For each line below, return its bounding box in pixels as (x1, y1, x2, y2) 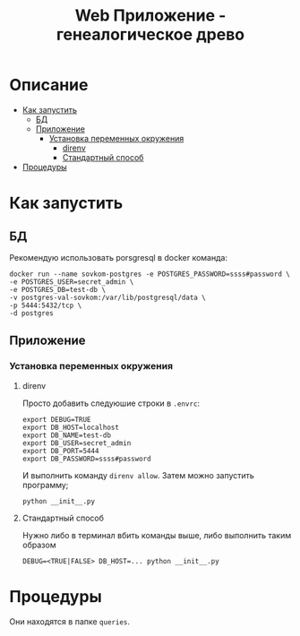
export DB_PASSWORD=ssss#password (21, 454, 151, 463)
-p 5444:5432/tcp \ (9, 301, 82, 310)
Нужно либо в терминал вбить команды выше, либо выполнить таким (21, 529, 292, 540)
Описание (9, 75, 89, 95)
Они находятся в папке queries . (9, 615, 131, 627)
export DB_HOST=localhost (21, 423, 119, 432)
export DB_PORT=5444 (21, 446, 99, 455)
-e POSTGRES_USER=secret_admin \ (9, 277, 134, 287)
